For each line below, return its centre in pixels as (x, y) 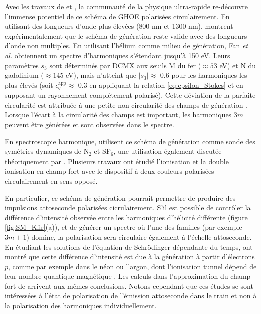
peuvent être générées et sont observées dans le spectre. (89, 124)
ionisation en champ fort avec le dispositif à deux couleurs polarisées (109, 171)
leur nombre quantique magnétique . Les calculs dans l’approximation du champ (128, 276)
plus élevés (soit (29, 85)
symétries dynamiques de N (47, 151)
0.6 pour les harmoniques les (204, 75)
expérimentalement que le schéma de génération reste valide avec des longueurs (126, 35)
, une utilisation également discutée (168, 151)
